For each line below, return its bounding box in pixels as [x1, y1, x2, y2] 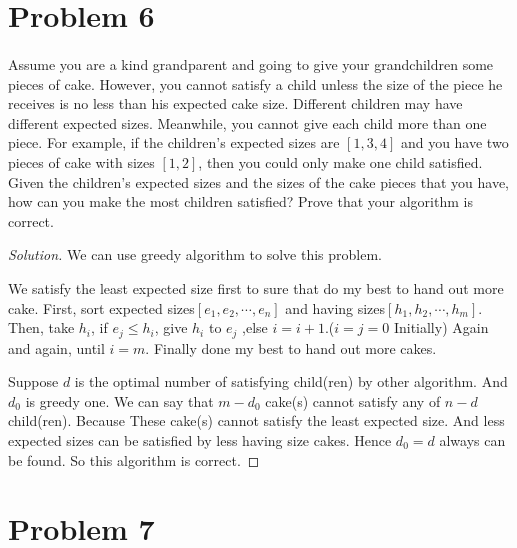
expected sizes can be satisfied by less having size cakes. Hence [8, 429, 392, 450]
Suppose [8, 371, 59, 392]
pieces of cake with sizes [8, 151, 155, 172]
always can [439, 429, 506, 450]
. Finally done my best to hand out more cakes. [145, 337, 437, 358]
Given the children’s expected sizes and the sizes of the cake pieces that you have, [8, 171, 510, 192]
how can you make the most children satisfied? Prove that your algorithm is [8, 191, 473, 212]
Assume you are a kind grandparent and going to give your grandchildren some [8, 53, 494, 74]
